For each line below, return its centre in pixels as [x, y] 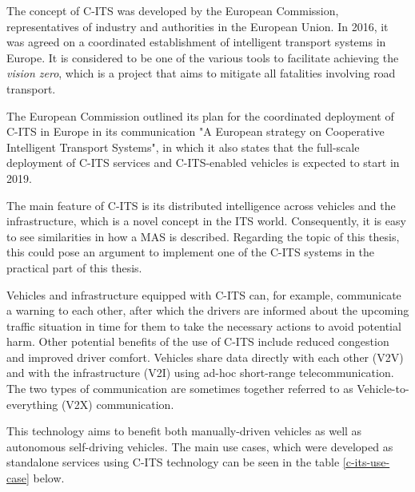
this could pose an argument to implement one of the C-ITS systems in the [191, 252]
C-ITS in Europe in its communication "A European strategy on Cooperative [196, 131]
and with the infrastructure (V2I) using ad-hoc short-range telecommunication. [200, 373]
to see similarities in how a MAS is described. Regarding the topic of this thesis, [203, 236]
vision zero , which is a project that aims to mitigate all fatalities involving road [201, 73]
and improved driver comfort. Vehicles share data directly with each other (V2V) [205, 357]
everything [32, 404]
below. [49, 478]
